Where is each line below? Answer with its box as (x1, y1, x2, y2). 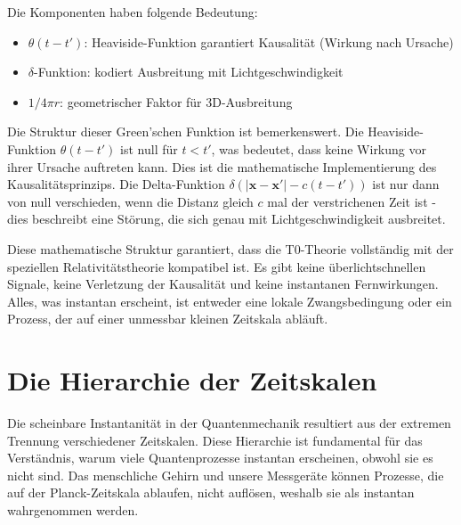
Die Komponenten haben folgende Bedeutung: (7, 3, 258, 21)
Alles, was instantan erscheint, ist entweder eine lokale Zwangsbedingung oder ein (7, 291, 452, 310)
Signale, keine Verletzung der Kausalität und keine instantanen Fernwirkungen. (7, 275, 439, 293)
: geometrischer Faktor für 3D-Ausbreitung (60, 92, 293, 111)
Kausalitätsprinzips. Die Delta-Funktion (7, 175, 225, 193)
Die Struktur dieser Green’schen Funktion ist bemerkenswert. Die (7, 122, 364, 141)
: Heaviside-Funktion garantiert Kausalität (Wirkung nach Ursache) (84, 32, 454, 51)
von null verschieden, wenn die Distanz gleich (7, 192, 254, 210)
